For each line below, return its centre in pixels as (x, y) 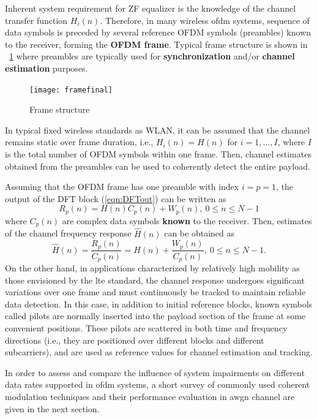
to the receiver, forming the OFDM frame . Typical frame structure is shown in (156, 44)
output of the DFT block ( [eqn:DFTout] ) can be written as (116, 198)
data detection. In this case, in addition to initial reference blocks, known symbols (159, 304)
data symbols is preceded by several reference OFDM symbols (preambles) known (158, 32)
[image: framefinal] (71, 90)
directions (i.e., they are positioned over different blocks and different (135, 340)
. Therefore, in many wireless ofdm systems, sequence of (205, 20)
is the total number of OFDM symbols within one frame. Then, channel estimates (158, 154)
